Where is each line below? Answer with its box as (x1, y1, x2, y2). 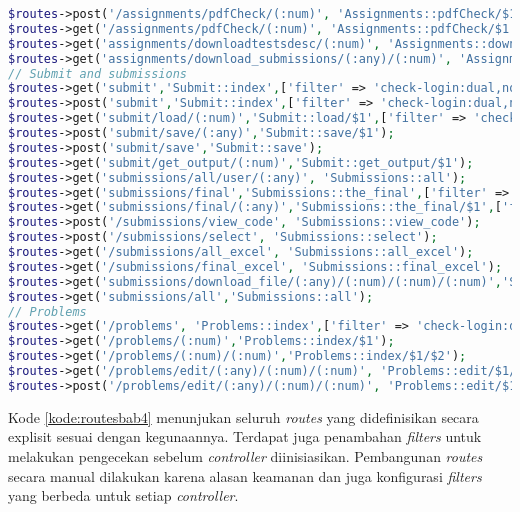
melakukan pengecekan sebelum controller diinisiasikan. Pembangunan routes (8, 445, 483, 466)
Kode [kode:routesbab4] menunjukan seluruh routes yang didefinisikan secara (8, 406, 479, 427)
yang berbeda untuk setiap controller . (8, 485, 239, 506)
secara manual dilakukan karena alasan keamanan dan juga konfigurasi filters (8, 465, 482, 486)
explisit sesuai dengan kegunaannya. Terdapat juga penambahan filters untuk (8, 426, 482, 447)
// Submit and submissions (8, 66, 187, 81)
